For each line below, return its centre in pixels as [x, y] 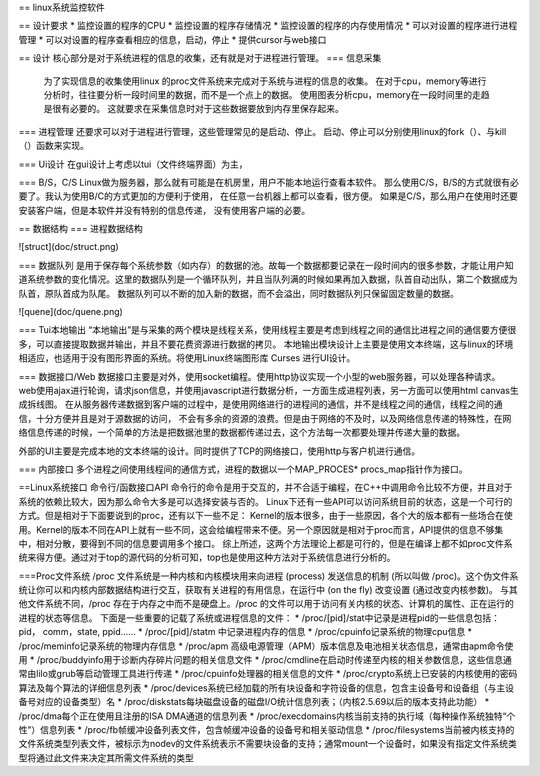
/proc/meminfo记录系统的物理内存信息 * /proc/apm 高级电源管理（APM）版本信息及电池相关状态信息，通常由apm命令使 [266, 646]
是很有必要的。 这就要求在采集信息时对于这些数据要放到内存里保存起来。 [193, 109]
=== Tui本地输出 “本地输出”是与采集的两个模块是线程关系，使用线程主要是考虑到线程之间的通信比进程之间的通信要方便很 [267, 330]
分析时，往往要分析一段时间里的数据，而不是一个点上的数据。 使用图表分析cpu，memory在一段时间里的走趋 [266, 94]
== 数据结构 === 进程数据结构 [81, 229]
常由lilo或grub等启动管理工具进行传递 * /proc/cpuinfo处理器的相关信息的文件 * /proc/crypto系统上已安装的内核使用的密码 [268, 674]
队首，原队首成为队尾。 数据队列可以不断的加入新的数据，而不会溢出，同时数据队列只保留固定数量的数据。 [238, 293]
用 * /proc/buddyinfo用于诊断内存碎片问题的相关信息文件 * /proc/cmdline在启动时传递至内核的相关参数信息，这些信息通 [265, 660]
